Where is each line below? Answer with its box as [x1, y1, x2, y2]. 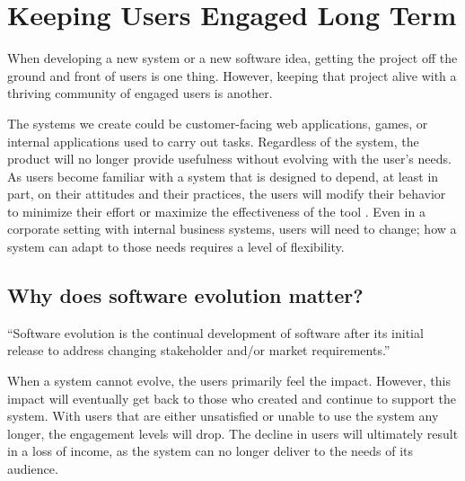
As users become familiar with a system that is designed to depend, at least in [7, 166, 439, 185]
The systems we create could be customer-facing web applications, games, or [7, 113, 428, 132]
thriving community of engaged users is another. [7, 84, 273, 102]
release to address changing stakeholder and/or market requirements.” [7, 341, 390, 360]
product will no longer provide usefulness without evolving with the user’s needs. [7, 149, 452, 168]
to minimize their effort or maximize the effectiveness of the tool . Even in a [7, 201, 426, 220]
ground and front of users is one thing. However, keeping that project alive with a [7, 66, 457, 85]
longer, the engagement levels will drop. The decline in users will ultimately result [7, 423, 459, 442]
